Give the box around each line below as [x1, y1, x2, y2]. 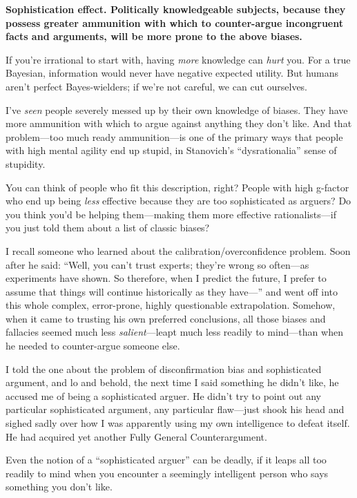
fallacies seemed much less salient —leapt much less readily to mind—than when [6, 325, 343, 339]
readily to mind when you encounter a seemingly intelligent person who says [6, 466, 329, 480]
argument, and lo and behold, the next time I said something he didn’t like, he [6, 375, 339, 390]
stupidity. [6, 156, 46, 171]
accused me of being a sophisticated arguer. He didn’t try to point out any [6, 388, 321, 403]
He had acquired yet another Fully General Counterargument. [6, 429, 267, 443]
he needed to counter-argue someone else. [6, 338, 180, 353]
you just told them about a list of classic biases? [6, 220, 210, 235]
